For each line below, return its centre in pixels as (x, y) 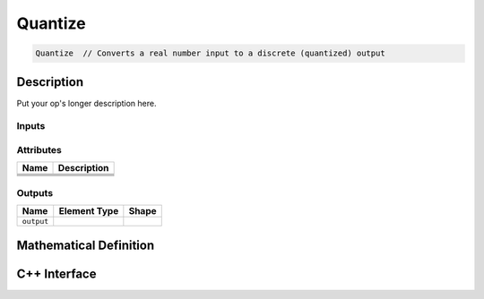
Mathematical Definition (86, 245)
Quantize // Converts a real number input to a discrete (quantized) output (210, 53)
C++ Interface (56, 273)
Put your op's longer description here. (86, 103)
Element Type (89, 211)
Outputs (35, 192)
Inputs (31, 126)
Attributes (39, 149)
